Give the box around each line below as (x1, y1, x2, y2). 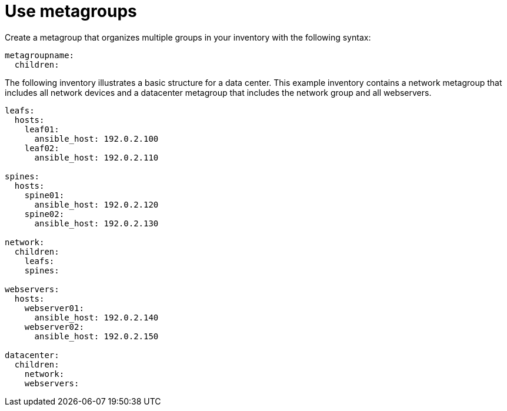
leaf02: (24, 143, 59, 153)
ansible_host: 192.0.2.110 (34, 152, 159, 162)
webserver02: (24, 322, 84, 332)
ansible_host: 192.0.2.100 (34, 133, 159, 143)
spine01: (24, 190, 65, 200)
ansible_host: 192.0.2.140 (34, 312, 159, 322)
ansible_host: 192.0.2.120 (34, 199, 159, 209)
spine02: (24, 209, 65, 219)
